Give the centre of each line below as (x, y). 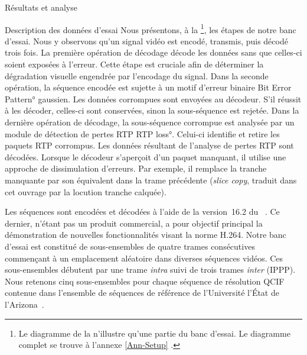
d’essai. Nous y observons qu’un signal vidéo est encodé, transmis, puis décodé (146, 41)
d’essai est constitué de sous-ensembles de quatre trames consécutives (130, 246)
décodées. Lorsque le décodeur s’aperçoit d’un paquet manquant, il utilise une (146, 156)
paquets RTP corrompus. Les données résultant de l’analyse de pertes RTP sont (149, 145)
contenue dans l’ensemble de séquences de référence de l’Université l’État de (142, 293)
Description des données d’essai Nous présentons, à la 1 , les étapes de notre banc (151, 28)
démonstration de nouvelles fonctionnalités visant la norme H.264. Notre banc (146, 235)
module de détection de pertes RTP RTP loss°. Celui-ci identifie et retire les (142, 133)
